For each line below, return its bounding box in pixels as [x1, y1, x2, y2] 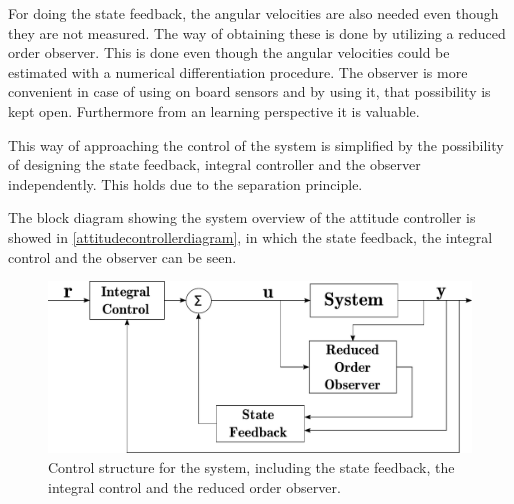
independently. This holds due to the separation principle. [8, 173, 363, 194]
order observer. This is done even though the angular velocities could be [8, 42, 450, 63]
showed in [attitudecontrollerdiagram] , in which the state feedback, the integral [8, 226, 493, 247]
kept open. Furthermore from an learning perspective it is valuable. [8, 100, 420, 121]
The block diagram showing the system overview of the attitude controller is [8, 207, 476, 228]
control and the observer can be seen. [8, 246, 237, 267]
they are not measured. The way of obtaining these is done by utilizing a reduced [8, 22, 506, 43]
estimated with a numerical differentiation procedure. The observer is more [8, 61, 468, 82]
